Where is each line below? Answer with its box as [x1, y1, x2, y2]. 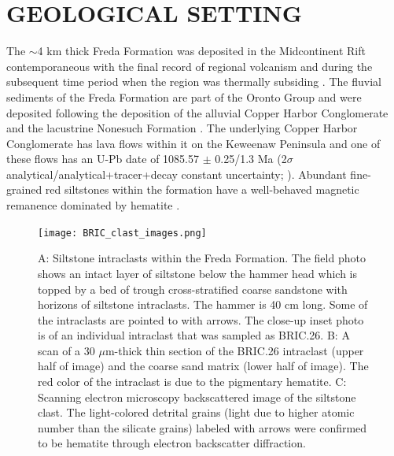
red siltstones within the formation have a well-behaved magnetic [45, 181, 359, 198]
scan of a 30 [38, 342, 95, 358]
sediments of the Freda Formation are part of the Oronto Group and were [6, 88, 362, 105]
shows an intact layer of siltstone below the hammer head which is [38, 265, 358, 281]
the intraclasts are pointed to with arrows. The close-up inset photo [38, 311, 364, 328]
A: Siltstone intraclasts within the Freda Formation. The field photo [38, 250, 366, 266]
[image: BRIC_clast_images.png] [38, 227, 207, 239]
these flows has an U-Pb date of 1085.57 [6, 150, 200, 167]
